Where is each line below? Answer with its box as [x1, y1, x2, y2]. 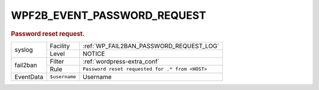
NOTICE [83, 49, 106, 58]
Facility [50, 42, 70, 50]
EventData [14, 72, 44, 81]
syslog [14, 46, 33, 54]
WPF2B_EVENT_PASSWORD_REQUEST [11, 9, 206, 22]
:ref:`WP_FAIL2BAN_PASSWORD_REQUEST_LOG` [83, 42, 220, 50]
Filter [50, 57, 64, 65]
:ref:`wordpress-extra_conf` [83, 57, 159, 65]
